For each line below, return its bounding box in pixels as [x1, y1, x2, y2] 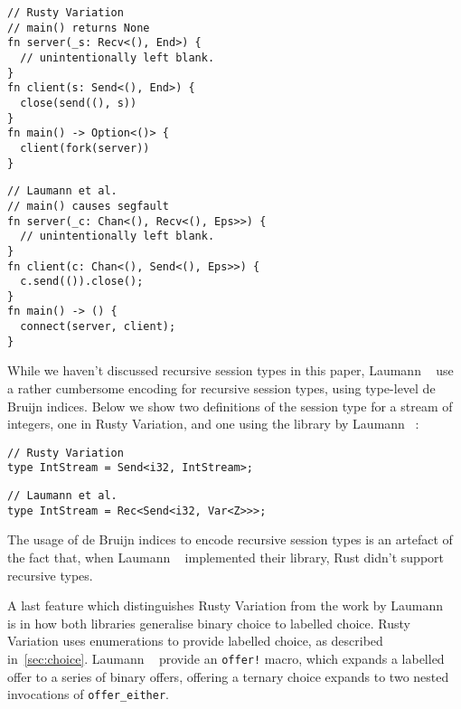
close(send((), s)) [20, 96, 137, 109]
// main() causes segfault [7, 199, 169, 213]
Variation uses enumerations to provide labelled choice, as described [7, 631, 383, 650]
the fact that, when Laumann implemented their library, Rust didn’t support [7, 548, 444, 567]
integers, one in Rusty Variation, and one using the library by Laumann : [7, 414, 419, 433]
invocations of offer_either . [7, 685, 169, 704]
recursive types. [7, 565, 93, 584]
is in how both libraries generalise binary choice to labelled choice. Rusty [7, 613, 410, 632]
